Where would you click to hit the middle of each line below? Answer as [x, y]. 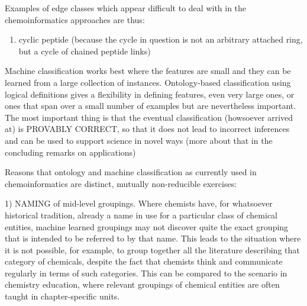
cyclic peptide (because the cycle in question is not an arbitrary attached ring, [161, 39]
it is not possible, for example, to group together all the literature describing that [152, 249]
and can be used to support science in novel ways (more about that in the [139, 140]
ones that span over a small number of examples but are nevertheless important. [151, 106]
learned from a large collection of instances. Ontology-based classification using [148, 82]
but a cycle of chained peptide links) [85, 51]
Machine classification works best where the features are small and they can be [148, 71]
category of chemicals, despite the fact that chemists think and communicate [144, 261]
